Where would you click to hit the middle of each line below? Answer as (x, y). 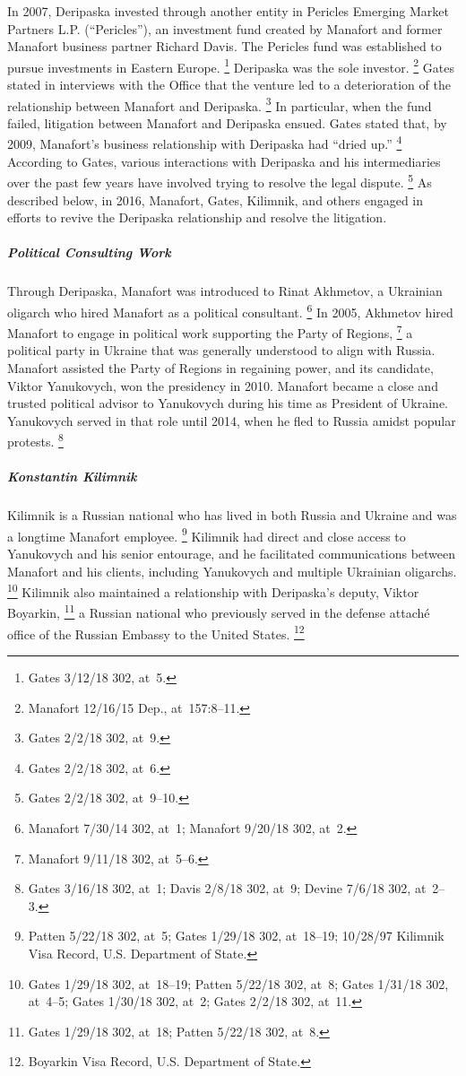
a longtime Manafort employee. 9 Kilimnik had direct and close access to (207, 534)
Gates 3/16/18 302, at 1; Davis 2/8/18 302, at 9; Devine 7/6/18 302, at (227, 888)
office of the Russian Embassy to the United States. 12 (156, 632)
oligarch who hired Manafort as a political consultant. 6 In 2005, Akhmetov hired (230, 310)
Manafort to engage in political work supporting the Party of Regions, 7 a (210, 331)
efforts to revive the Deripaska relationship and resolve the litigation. (197, 217)
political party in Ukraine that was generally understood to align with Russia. (221, 350)
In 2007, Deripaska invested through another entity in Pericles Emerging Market (229, 11)
